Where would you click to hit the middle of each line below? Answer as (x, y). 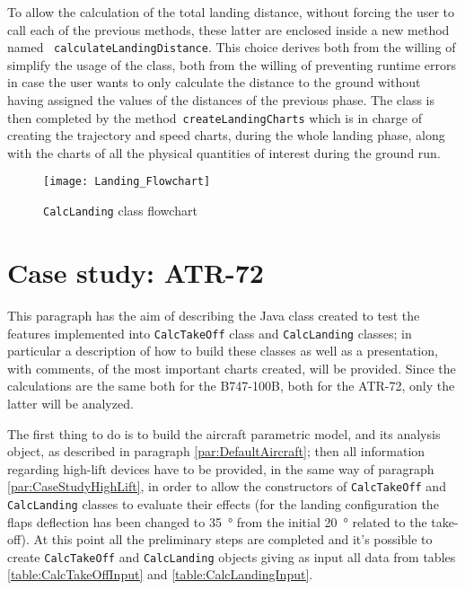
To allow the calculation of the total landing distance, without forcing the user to (231, 12)
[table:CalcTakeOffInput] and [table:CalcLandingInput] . (160, 574)
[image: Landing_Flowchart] (127, 182)
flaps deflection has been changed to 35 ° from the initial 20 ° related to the (217, 521)
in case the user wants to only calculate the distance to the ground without (214, 82)
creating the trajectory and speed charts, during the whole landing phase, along (226, 135)
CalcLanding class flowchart (120, 211)
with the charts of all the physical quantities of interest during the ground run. (224, 152)
